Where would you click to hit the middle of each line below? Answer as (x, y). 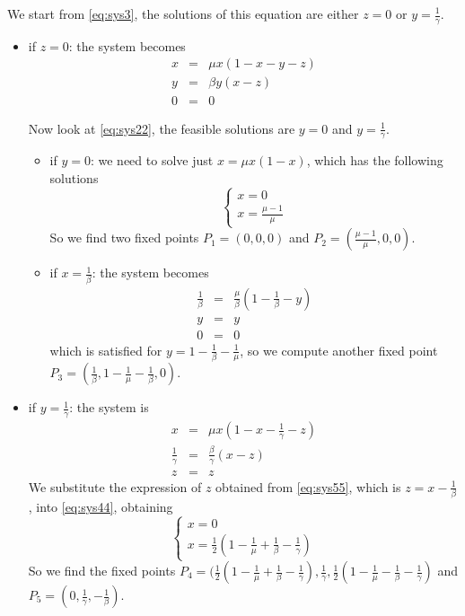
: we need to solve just (152, 160)
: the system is (109, 407)
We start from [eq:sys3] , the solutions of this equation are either (183, 13)
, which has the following (375, 160)
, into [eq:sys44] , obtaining (101, 506)
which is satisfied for (106, 350)
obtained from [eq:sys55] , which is (308, 486)
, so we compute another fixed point (339, 350)
